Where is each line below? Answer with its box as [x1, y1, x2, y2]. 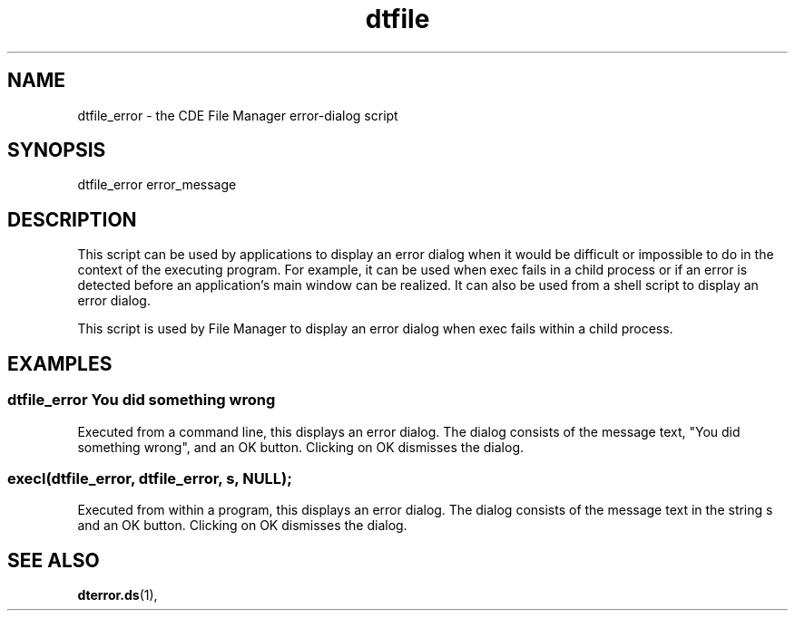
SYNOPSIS [7, 139, 106, 162]
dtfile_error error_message [77, 177, 237, 193]
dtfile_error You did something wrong [7, 391, 276, 410]
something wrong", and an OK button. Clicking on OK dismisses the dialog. [77, 439, 524, 455]
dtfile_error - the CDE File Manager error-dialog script [77, 107, 398, 123]
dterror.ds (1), [77, 587, 158, 604]
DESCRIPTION [7, 208, 137, 231]
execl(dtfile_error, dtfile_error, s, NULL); [7, 468, 292, 488]
